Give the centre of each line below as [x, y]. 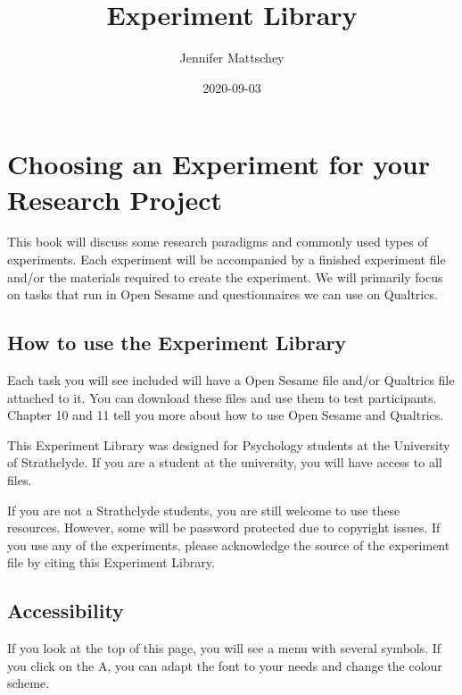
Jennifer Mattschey [232, 58]
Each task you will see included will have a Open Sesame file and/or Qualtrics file [231, 380]
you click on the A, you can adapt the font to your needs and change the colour [225, 665]
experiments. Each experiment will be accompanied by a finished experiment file [227, 260]
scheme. [29, 683]
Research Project [115, 199]
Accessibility [66, 611]
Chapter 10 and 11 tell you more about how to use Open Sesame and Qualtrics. [226, 415]
